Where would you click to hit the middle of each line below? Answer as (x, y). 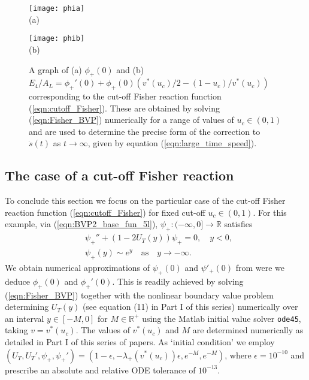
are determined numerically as (248, 330)
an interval (25, 318)
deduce (17, 281)
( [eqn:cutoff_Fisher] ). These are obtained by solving (125, 108)
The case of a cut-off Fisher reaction (119, 175)
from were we (260, 267)
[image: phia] (57, 8)
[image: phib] (57, 39)
